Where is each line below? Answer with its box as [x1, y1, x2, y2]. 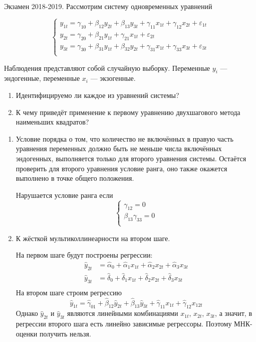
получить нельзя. [39, 328, 91, 338]
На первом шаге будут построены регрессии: [16, 250, 153, 260]
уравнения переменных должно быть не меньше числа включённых [16, 143, 222, 154]
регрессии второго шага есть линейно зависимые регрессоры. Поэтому [16, 318, 232, 329]
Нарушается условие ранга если [16, 189, 113, 200]
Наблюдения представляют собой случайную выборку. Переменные [4, 62, 210, 73]
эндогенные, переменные [4, 73, 80, 83]
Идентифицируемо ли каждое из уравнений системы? [16, 90, 179, 100]
